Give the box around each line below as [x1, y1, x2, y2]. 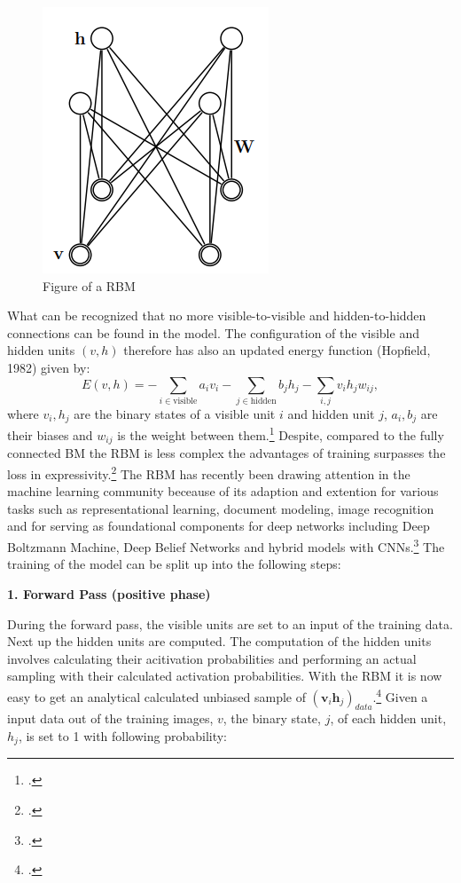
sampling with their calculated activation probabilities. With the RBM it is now [7, 666, 442, 685]
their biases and [7, 426, 93, 444]
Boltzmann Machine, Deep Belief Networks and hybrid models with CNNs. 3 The [7, 535, 445, 556]
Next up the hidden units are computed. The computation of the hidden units [7, 632, 432, 650]
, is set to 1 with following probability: [18, 726, 228, 745]
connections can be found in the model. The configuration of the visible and [7, 323, 419, 342]
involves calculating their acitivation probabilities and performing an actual [7, 649, 417, 667]
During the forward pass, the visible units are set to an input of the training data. [7, 614, 453, 633]
